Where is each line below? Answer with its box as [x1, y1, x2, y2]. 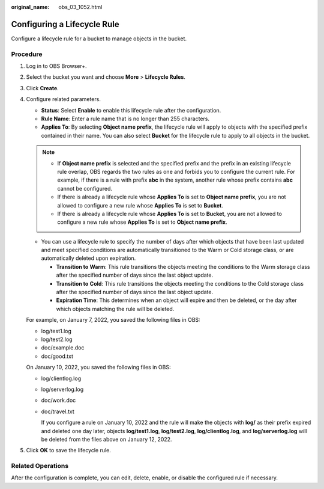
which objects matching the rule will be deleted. [56, 305, 175, 312]
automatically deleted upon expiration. [41, 254, 136, 262]
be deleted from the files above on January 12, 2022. [41, 435, 172, 443]
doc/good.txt [41, 352, 74, 360]
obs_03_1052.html [58, 4, 103, 10]
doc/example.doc [41, 344, 85, 351]
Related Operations [11, 462, 69, 470]
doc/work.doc [41, 397, 76, 404]
